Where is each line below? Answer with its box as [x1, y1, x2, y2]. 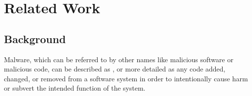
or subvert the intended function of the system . [4, 83, 146, 93]
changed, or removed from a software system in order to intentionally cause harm [4, 73, 248, 83]
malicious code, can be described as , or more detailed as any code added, [4, 64, 226, 74]
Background [4, 31, 66, 46]
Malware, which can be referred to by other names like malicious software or [4, 54, 233, 64]
